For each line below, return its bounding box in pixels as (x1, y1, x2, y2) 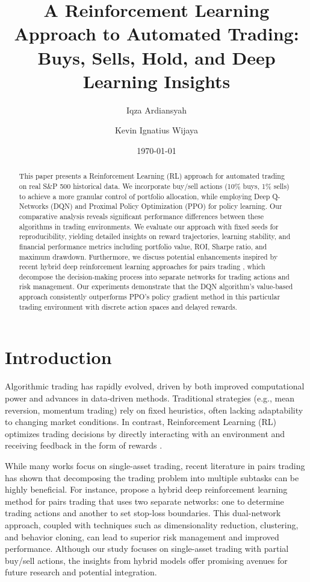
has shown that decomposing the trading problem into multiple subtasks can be (5, 471, 299, 484)
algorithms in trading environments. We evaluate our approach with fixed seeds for (19, 221, 279, 231)
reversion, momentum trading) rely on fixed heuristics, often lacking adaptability (5, 403, 303, 416)
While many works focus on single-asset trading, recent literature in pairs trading (5, 459, 305, 472)
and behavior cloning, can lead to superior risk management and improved (5, 530, 279, 543)
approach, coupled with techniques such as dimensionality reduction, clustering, (5, 518, 299, 531)
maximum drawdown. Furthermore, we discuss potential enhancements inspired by (19, 251, 278, 261)
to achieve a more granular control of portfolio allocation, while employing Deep (19, 191, 270, 201)
